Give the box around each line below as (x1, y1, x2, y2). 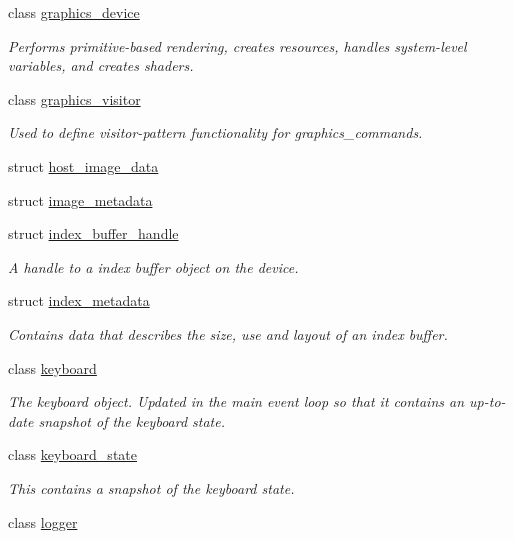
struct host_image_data (8, 155, 159, 176)
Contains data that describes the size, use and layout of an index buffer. (8, 323, 448, 344)
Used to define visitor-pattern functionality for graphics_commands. (8, 122, 423, 143)
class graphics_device (8, 2, 140, 22)
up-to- (469, 391, 506, 412)
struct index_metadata (8, 290, 150, 311)
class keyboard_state (8, 444, 137, 465)
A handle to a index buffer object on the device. (8, 256, 299, 277)
